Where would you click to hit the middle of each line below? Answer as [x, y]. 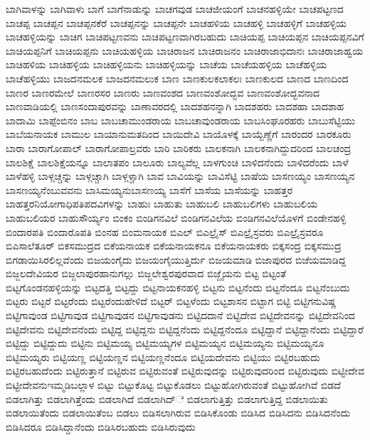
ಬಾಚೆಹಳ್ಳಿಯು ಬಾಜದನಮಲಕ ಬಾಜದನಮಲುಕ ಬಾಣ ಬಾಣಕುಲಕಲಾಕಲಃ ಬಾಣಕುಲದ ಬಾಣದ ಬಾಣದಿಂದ [177, 78]
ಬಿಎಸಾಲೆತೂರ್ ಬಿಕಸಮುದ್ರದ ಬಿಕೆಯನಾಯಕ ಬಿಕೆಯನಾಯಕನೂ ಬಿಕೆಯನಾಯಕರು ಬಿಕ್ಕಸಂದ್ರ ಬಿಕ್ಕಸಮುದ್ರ [174, 246]
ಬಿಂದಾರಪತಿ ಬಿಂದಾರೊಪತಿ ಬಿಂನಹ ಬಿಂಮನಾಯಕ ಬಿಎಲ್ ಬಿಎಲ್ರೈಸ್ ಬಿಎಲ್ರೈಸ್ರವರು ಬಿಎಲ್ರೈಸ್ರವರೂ [165, 231]
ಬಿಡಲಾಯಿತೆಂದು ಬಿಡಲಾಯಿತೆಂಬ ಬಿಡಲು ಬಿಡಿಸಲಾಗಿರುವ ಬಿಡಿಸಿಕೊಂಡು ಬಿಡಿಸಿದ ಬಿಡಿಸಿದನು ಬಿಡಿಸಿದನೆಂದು [178, 413]
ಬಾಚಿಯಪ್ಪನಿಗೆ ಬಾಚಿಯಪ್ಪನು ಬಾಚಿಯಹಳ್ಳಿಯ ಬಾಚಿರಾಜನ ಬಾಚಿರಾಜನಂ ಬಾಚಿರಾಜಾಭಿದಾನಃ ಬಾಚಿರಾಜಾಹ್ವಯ [185, 50]
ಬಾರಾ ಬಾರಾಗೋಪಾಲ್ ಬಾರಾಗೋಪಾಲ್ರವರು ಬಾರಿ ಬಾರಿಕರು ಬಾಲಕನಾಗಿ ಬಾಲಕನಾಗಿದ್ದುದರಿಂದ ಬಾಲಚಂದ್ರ [179, 147]
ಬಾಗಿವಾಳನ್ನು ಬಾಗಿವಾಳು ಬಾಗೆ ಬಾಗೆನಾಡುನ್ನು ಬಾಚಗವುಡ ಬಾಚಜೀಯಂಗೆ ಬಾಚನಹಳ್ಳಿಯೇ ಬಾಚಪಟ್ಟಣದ [175, 9]
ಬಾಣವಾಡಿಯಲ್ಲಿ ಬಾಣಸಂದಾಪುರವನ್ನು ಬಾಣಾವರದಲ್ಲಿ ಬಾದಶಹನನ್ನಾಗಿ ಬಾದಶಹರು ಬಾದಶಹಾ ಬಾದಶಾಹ [175, 106]
